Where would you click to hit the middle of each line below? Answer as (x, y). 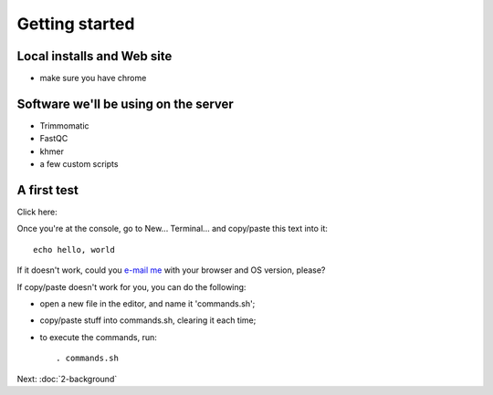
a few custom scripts (79, 164)
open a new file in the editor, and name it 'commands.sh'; (147, 304)
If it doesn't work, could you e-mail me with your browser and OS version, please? (171, 270)
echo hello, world (74, 249)
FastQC (54, 139)
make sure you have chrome (93, 78)
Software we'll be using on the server (126, 104)
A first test (48, 190)
